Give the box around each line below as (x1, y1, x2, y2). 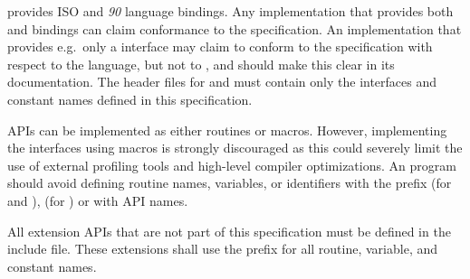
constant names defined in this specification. (7, 89, 253, 108)
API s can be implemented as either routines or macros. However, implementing (7, 120, 447, 139)
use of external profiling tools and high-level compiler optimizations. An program (7, 155, 456, 174)
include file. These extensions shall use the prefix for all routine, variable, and (7, 239, 438, 258)
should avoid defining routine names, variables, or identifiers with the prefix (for (7, 173, 452, 192)
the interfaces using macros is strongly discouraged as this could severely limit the (7, 138, 463, 157)
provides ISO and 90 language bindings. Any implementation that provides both (7, 2, 454, 20)
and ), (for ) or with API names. (7, 191, 188, 209)
